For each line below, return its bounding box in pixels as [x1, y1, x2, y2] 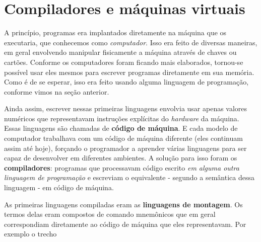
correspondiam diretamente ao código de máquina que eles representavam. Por [4, 218, 246, 229]
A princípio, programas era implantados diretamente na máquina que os [4, 27, 227, 38]
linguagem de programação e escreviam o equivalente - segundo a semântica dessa [4, 172, 254, 183]
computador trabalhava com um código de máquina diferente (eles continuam [4, 133, 243, 143]
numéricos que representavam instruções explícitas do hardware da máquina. [4, 113, 239, 123]
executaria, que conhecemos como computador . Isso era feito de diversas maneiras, [4, 37, 257, 47]
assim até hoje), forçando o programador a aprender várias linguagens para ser [4, 142, 247, 153]
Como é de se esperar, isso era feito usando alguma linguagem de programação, [4, 76, 249, 87]
